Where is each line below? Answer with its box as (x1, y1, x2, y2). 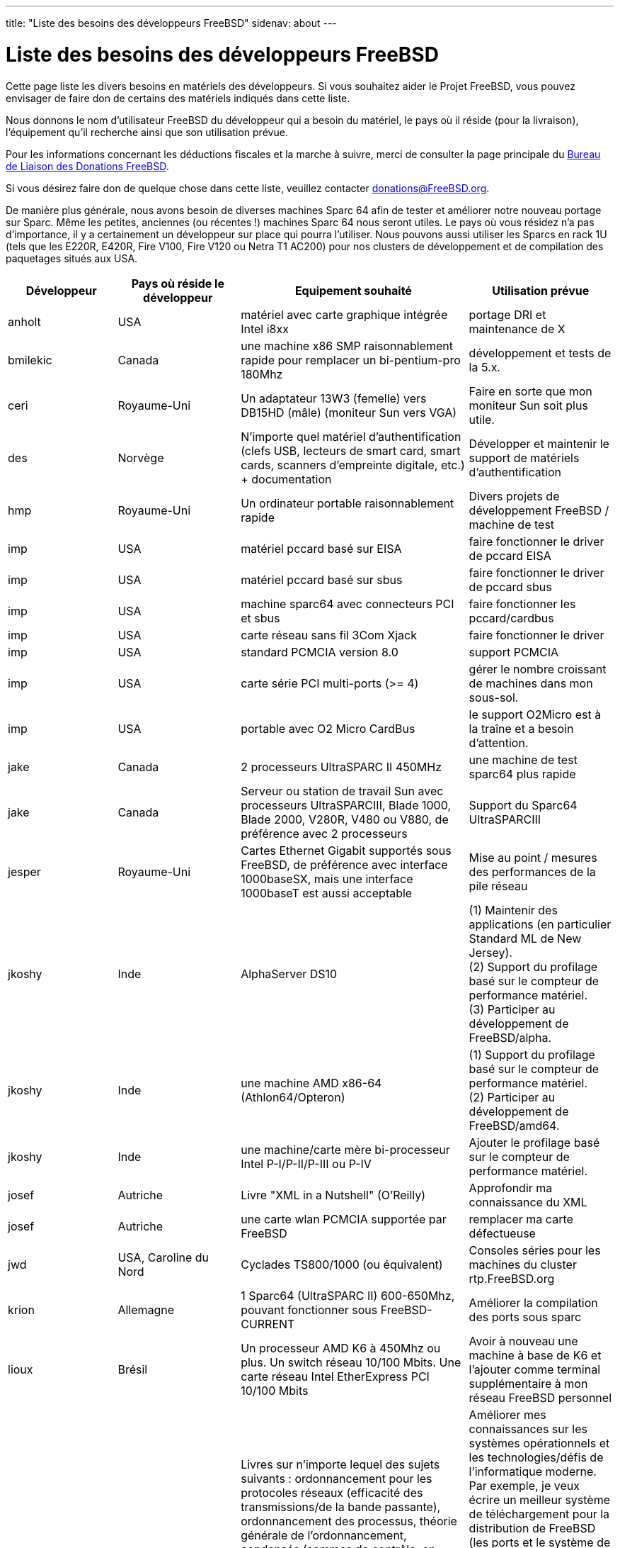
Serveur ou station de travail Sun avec (241, 783, 444, 798)
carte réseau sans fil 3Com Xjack (241, 627, 417, 642)
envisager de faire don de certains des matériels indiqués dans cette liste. (6, 91, 350, 104)
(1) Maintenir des (469, 902, 558, 917)
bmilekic (8, 352, 52, 367)
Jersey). (469, 945, 512, 960)
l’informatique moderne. (469, 1464, 597, 1479)
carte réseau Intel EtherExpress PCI (241, 1369, 430, 1384)
